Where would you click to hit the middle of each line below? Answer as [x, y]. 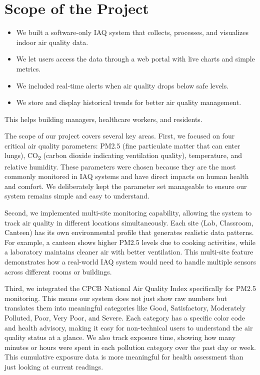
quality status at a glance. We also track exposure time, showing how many [120, 337]
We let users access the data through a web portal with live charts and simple [135, 59]
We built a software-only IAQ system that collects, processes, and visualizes [132, 32]
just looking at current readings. [54, 366]
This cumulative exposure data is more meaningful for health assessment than [124, 357]
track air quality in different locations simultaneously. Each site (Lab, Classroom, [129, 222]
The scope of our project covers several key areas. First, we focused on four [120, 136]
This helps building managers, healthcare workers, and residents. [103, 119]
